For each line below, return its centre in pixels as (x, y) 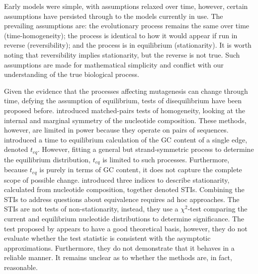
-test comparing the (217, 209)
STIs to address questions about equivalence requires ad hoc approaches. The (122, 199)
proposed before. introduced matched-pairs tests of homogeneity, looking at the (125, 110)
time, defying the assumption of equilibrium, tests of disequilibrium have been (123, 101)
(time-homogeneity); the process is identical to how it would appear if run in (121, 35)
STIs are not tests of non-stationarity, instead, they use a (91, 209)
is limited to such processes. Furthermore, (166, 159)
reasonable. (21, 267)
